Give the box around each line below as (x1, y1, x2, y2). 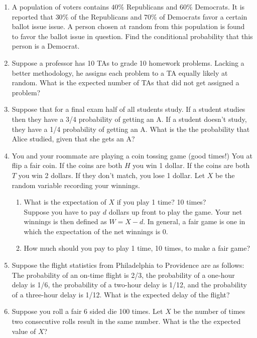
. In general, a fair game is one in (143, 216, 245, 227)
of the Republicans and (70, 11, 142, 22)
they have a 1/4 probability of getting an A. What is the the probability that (12, 123, 250, 134)
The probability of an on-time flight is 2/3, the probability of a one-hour (12, 269, 235, 280)
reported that (12, 11, 53, 22)
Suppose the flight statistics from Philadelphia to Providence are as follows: (12, 260, 244, 270)
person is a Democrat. (12, 41, 80, 51)
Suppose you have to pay (24, 206, 101, 217)
